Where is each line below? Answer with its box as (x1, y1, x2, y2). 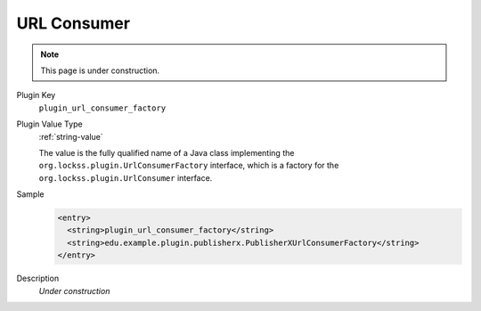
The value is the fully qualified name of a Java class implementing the (38, 147, 295, 158)
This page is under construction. (40, 65, 160, 76)
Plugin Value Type (16, 119, 84, 129)
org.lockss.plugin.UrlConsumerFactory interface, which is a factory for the (38, 160, 339, 171)
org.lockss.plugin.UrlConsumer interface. (38, 172, 213, 183)
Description (16, 273, 60, 284)
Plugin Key (16, 90, 56, 101)
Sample (16, 189, 45, 200)
